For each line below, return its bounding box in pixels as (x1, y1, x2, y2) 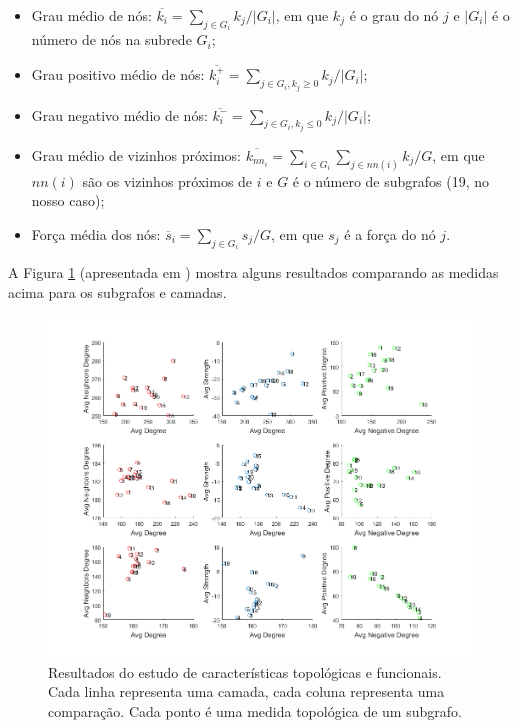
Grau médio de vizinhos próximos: (31, 144, 241, 165)
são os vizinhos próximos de (82, 170, 253, 191)
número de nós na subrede (31, 29, 192, 50)
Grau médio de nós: (31, 5, 152, 25)
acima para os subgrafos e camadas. (8, 282, 227, 303)
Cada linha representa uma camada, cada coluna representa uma (48, 681, 445, 702)
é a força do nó (344, 223, 436, 244)
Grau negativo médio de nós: (31, 104, 208, 125)
